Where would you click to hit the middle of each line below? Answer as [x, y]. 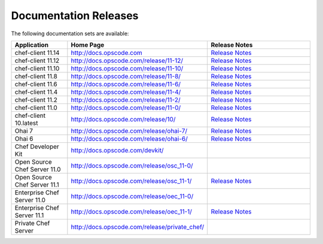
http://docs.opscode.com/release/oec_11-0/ [132, 196]
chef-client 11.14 [37, 53]
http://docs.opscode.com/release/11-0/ [126, 108]
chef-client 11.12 [37, 60]
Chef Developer [37, 147]
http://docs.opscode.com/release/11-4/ [126, 91]
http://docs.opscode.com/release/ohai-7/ [129, 130]
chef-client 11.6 [36, 84]
